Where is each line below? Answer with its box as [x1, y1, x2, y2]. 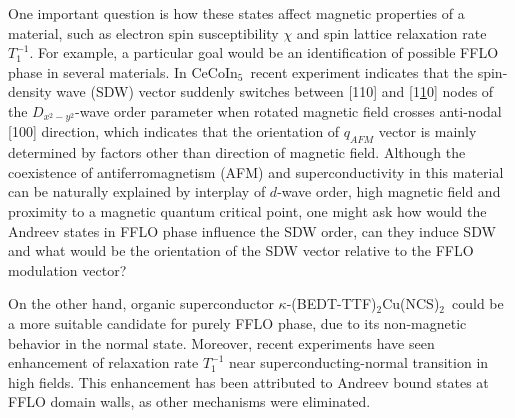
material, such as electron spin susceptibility [8, 22, 279, 43]
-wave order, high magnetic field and [277, 181, 501, 202]
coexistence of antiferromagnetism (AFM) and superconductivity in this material [8, 161, 504, 182]
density [8, 81, 52, 102]
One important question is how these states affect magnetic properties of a [8, 3, 465, 23]
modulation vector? [8, 259, 127, 280]
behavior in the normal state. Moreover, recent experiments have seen [8, 332, 435, 353]
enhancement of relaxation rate [8, 352, 199, 373]
